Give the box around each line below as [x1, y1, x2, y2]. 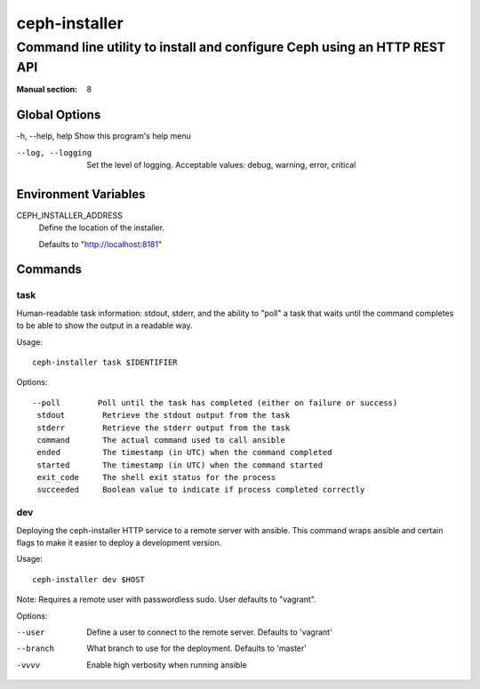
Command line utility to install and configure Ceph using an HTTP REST [16, 39, 446, 55]
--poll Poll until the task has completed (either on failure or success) [32, 397, 398, 408]
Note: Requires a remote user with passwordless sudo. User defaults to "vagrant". [16, 594, 316, 605]
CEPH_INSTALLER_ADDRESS [16, 210, 124, 220]
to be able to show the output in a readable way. [16, 320, 193, 331]
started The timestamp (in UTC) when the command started [36, 460, 324, 470]
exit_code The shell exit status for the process [36, 472, 276, 483]
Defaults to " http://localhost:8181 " [38, 238, 163, 249]
